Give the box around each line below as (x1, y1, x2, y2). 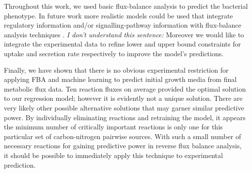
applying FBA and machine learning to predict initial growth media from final (4, 74, 237, 84)
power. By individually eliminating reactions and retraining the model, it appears (4, 112, 246, 122)
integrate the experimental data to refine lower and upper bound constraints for (4, 39, 241, 49)
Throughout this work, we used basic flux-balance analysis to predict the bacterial (4, 1, 248, 11)
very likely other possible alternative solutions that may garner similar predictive (4, 102, 244, 112)
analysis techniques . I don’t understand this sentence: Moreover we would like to (4, 29, 244, 39)
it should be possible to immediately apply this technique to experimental (4, 150, 223, 160)
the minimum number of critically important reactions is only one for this (4, 122, 223, 132)
